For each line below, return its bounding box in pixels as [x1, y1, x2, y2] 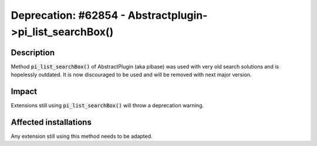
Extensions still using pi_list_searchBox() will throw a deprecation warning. [11, 102, 204, 109]
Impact [11, 87, 38, 97]
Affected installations [11, 117, 92, 127]
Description [11, 47, 55, 57]
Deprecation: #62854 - [11, 9, 126, 22]
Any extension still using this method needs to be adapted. [11, 133, 153, 140]
